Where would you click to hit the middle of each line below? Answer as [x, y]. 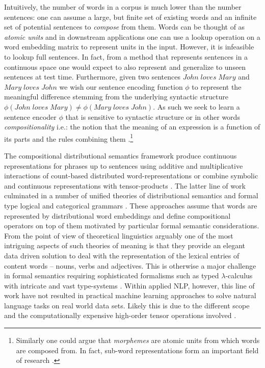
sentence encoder [30, 116]
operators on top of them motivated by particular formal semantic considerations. [132, 226]
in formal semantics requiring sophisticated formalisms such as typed [112, 275]
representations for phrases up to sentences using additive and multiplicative [124, 165]
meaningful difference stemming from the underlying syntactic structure [116, 97]
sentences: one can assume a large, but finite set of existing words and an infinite [130, 17]
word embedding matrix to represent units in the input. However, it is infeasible [129, 47]
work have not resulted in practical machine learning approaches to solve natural [130, 295]
